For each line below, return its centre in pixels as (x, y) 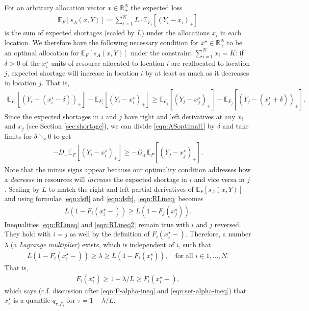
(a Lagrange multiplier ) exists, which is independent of (92, 245)
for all (184, 256)
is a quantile (32, 300)
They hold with (28, 234)
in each (231, 33)
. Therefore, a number (218, 234)
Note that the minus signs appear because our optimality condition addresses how (128, 169)
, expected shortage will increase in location (73, 73)
